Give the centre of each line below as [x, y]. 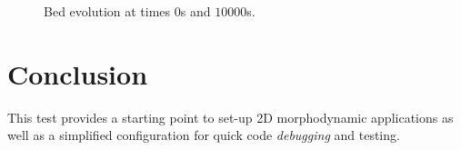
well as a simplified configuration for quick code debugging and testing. [204, 135]
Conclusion [78, 73]
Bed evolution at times [107, 11]
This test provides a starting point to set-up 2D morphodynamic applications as [230, 117]
